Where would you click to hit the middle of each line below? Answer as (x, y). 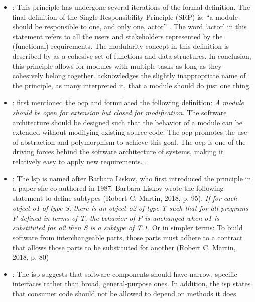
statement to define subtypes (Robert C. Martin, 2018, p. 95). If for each (125, 198)
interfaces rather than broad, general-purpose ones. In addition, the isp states (132, 284)
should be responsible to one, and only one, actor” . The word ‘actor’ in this (130, 26)
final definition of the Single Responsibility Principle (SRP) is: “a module (125, 16)
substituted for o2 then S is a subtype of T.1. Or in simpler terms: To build (127, 227)
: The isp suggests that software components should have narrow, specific (125, 274)
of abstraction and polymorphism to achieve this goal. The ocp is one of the (129, 141)
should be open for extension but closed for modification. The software (119, 112)
